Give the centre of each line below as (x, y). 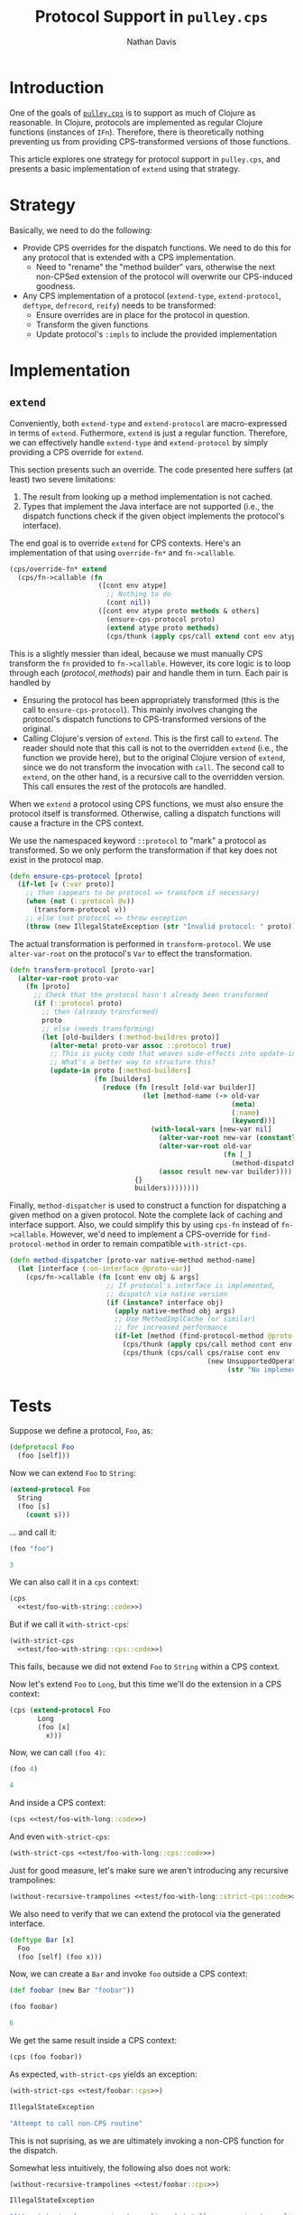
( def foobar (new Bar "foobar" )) (72, 1991)
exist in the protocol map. (56, 859)
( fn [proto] (48, 986)
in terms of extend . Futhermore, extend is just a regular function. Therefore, (149, 433)
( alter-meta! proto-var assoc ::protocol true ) (140, 1045)
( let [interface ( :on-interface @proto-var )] (105, 1269)
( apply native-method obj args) (175, 1311)
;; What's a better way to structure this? (133, 1062)
